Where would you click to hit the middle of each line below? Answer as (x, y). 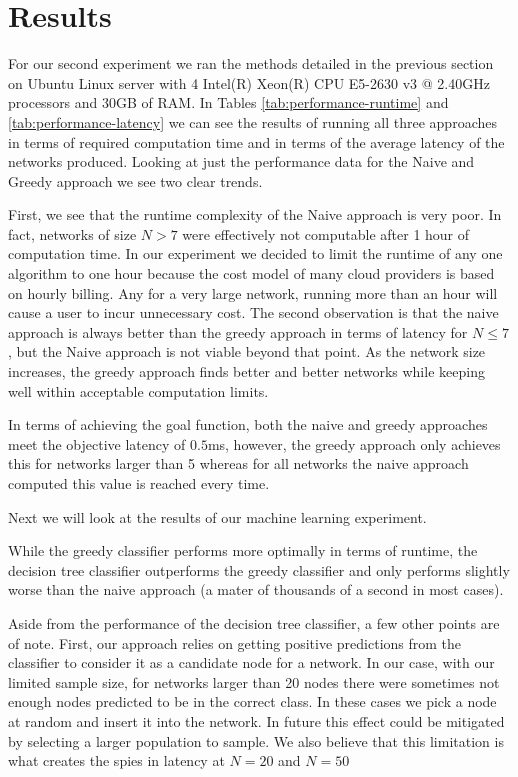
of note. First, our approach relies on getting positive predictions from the (235, 642)
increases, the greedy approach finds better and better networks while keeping (246, 371)
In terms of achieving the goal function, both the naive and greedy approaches (248, 424)
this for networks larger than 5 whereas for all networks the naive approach (238, 463)
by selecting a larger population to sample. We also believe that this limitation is (256, 740)
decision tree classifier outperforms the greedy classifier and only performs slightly (259, 569)
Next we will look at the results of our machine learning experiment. (217, 516)
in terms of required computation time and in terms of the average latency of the (256, 141)
